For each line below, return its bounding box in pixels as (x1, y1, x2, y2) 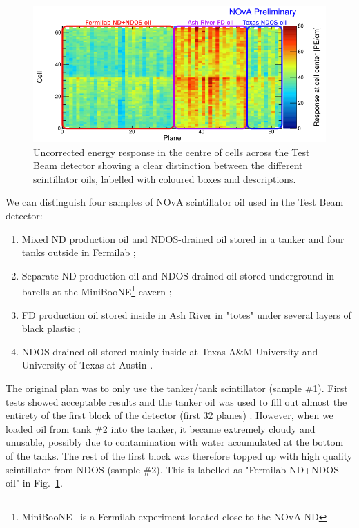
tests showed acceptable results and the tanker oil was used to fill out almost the (6, 394, 347, 409)
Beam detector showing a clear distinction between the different (33, 158, 303, 173)
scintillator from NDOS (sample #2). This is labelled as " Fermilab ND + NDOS (6, 462, 339, 476)
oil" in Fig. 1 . (6, 476, 63, 490)
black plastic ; (21, 321, 81, 335)
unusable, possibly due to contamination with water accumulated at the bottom (6, 435, 344, 449)
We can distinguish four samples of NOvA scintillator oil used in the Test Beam (6, 195, 344, 209)
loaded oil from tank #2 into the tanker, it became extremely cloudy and (6, 421, 316, 436)
